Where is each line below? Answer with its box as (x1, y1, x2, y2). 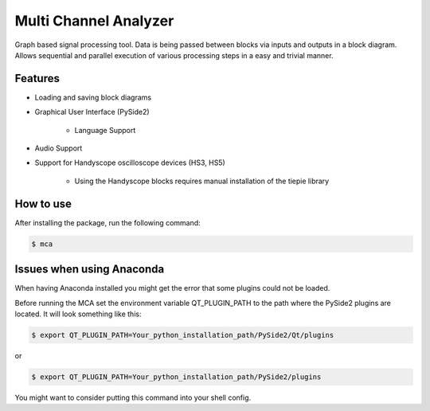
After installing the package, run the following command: (14, 217, 201, 227)
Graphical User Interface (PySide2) (34, 108, 150, 117)
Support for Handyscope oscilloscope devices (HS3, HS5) (34, 158, 226, 167)
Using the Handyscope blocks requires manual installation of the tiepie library (74, 176, 330, 186)
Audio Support (34, 143, 83, 153)
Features (14, 72, 60, 85)
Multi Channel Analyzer (14, 12, 174, 29)
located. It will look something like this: (14, 309, 142, 319)
